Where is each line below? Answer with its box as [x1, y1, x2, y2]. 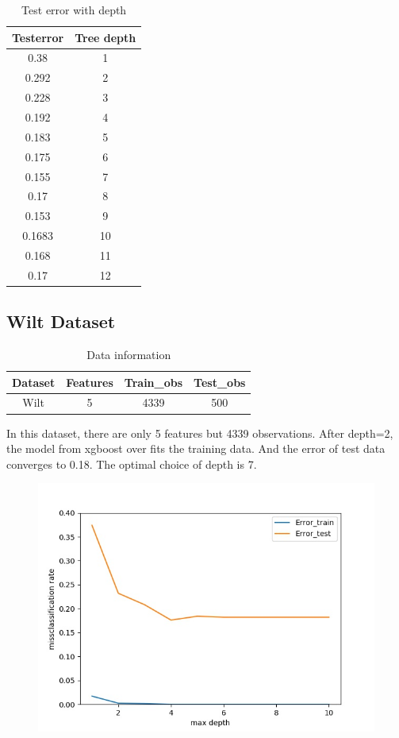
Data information [86, 346, 171, 363]
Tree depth [75, 29, 136, 45]
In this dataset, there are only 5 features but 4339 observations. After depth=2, [6, 424, 393, 441]
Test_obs [194, 373, 246, 390]
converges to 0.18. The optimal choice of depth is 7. [6, 455, 257, 472]
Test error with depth [21, 2, 127, 17]
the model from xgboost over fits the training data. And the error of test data [6, 440, 386, 457]
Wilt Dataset [6, 309, 116, 334]
